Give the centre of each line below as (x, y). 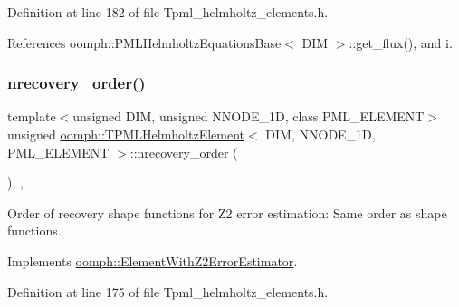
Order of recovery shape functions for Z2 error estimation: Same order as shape (227, 212)
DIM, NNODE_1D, (320, 134)
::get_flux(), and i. (401, 42)
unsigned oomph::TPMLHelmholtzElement (126, 134)
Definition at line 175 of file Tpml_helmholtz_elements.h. (168, 291)
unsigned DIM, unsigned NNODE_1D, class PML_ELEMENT (249, 116)
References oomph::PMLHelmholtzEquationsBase (144, 42)
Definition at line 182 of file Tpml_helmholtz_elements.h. (168, 12)
